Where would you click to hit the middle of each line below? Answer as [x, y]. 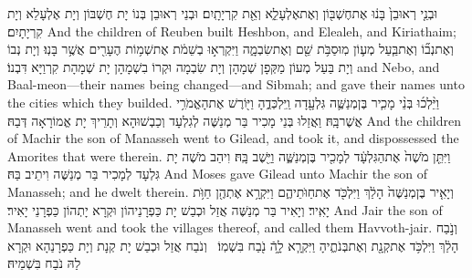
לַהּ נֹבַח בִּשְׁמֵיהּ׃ [44, 263]
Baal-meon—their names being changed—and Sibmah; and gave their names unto [236, 84]
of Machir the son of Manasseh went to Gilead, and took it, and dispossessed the [233, 138]
